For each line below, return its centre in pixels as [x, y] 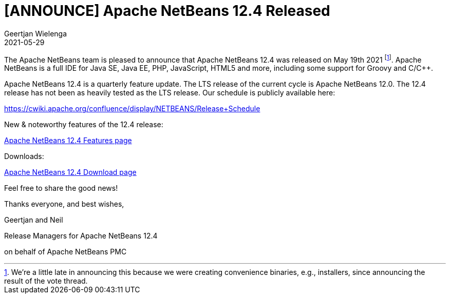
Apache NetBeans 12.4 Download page [70, 172]
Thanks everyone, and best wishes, [64, 204]
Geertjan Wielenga [36, 33]
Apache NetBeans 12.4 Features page [68, 141]
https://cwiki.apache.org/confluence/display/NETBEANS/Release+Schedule [132, 109]
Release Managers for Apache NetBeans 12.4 [81, 236]
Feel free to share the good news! [61, 188]
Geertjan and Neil [34, 220]
